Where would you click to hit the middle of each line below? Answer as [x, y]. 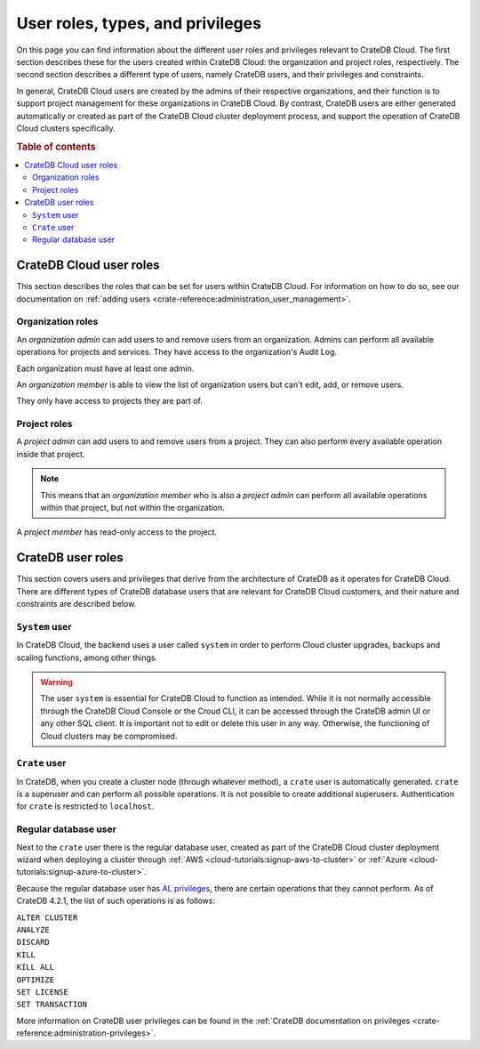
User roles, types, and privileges [139, 23]
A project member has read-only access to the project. [117, 532]
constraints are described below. [76, 604]
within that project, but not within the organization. [133, 507]
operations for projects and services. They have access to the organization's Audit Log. [177, 352]
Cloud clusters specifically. [66, 128]
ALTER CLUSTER [47, 917]
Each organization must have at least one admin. [105, 368]
